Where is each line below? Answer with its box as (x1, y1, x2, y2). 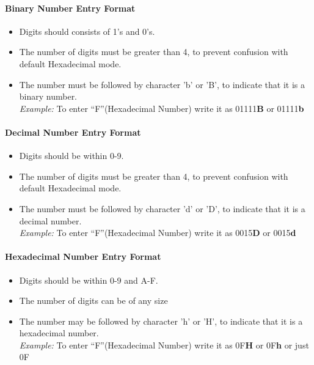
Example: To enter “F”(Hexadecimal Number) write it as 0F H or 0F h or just (19, 338, 309, 351)
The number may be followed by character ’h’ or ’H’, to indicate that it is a (19, 314, 303, 327)
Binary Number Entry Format (5, 1, 136, 14)
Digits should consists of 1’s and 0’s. (19, 24, 155, 37)
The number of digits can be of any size (19, 294, 168, 307)
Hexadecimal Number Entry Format (5, 250, 161, 263)
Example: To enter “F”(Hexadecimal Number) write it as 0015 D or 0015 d (19, 226, 296, 239)
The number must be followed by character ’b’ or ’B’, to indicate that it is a (19, 78, 305, 90)
